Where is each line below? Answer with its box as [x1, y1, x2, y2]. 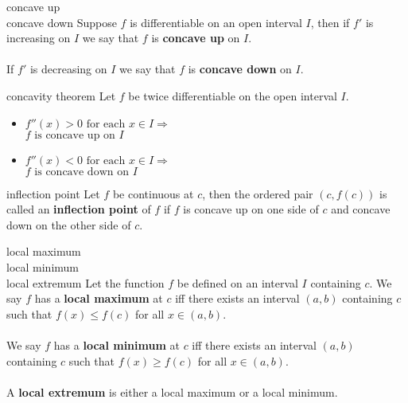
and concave [331, 201, 391, 217]
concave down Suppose [6, 14, 117, 30]
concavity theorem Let [6, 87, 116, 104]
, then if [310, 14, 350, 30]
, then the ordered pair [202, 185, 313, 201]
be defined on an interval [177, 274, 298, 291]
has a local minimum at [53, 336, 180, 353]
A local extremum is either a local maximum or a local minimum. [6, 383, 338, 400]
